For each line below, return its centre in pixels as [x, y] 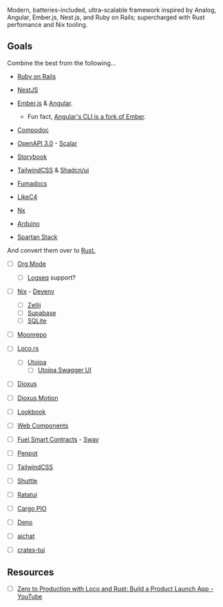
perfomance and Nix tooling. [47, 25]
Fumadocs [32, 183]
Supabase [42, 313]
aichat [26, 536]
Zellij [34, 305]
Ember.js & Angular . [45, 103]
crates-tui [31, 550]
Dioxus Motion [38, 398]
